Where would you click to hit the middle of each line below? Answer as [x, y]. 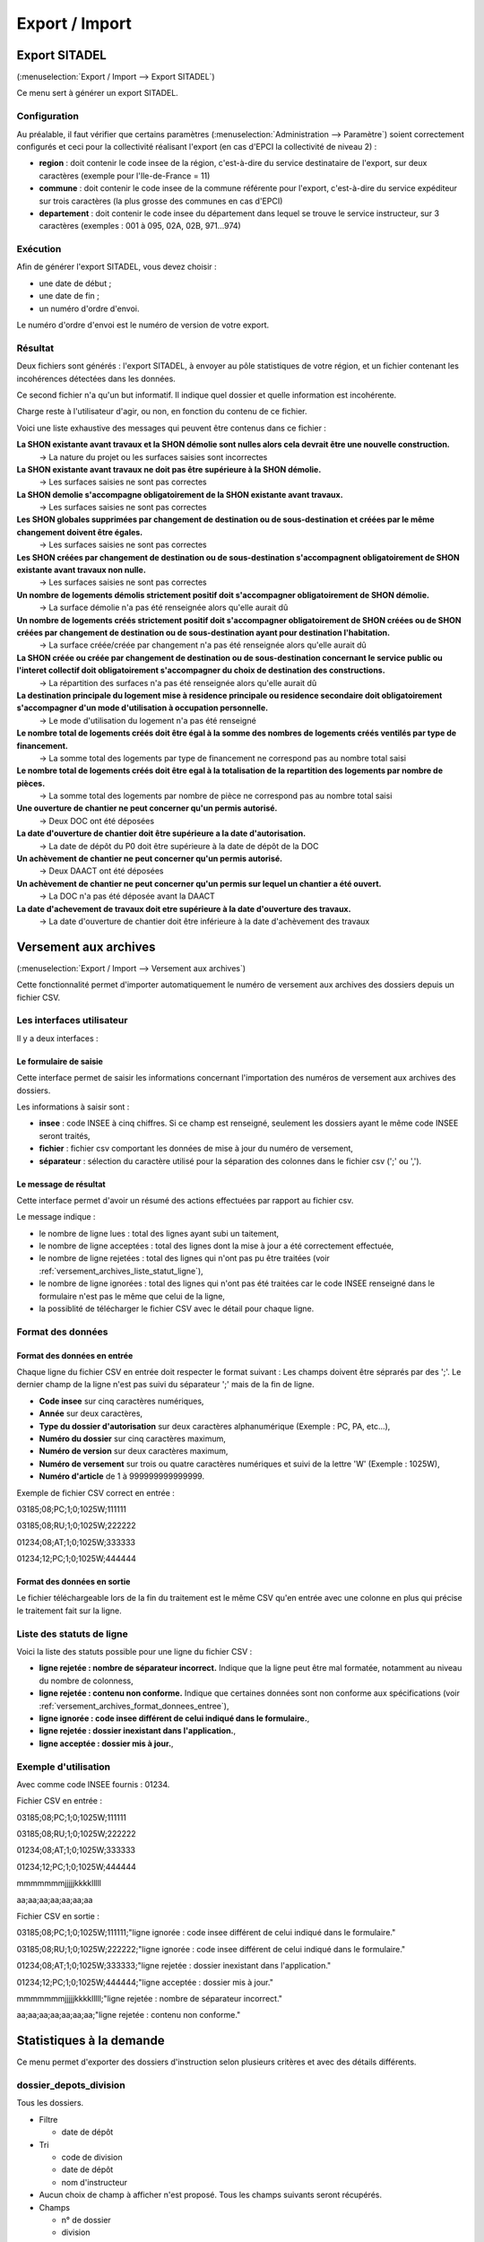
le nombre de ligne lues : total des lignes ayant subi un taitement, [159, 1233]
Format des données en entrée [75, 1355]
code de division [92, 2157]
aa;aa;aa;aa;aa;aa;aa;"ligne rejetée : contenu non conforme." [129, 2015]
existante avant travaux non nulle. [82, 570]
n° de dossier [86, 2220]
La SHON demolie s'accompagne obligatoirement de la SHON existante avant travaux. [180, 494]
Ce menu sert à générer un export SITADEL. [97, 93]
